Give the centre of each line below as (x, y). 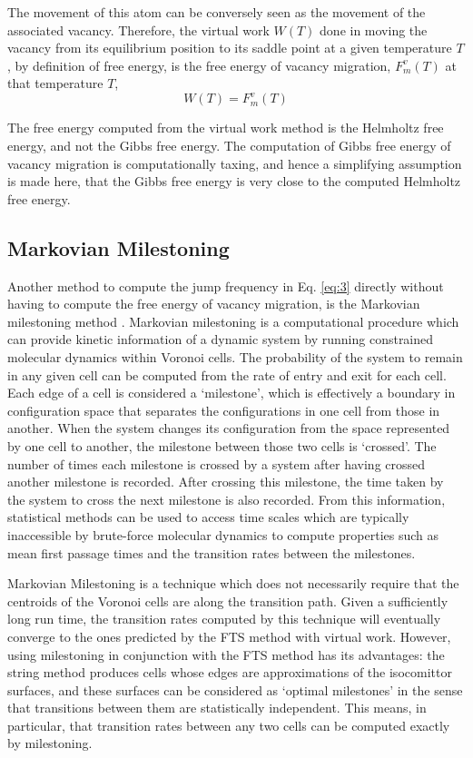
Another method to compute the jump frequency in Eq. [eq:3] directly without (226, 285)
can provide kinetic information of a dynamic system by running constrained (221, 339)
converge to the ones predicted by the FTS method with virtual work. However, (229, 636)
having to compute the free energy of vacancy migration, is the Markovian (214, 304)
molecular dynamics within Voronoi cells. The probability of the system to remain (235, 357)
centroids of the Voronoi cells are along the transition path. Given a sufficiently (228, 600)
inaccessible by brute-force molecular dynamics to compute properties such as (223, 534)
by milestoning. (50, 743)
